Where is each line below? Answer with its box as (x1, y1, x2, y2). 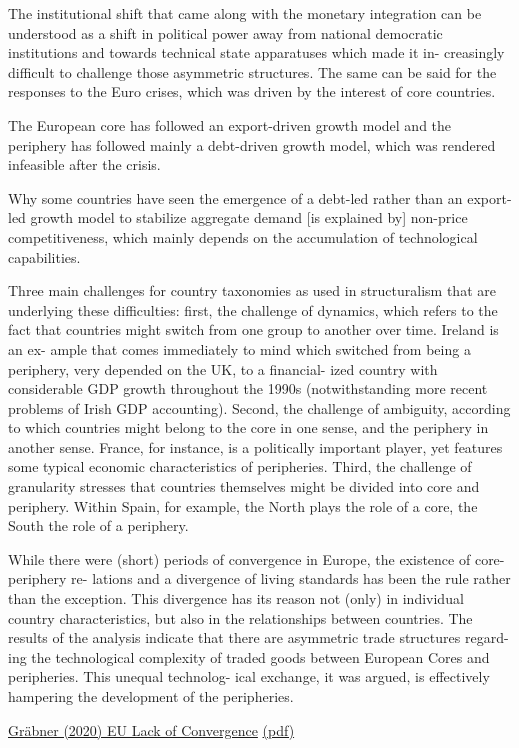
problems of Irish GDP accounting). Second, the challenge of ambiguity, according (8, 397, 511, 418)
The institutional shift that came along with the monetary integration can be (8, 3, 482, 23)
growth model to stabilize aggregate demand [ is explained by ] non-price (30, 207, 468, 228)
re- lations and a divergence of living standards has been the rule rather (71, 568, 511, 589)
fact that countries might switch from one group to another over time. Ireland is (8, 319, 499, 340)
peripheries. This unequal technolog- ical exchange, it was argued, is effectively (8, 666, 490, 687)
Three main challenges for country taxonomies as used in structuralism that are (8, 280, 496, 301)
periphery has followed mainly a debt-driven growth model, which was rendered (8, 134, 496, 155)
